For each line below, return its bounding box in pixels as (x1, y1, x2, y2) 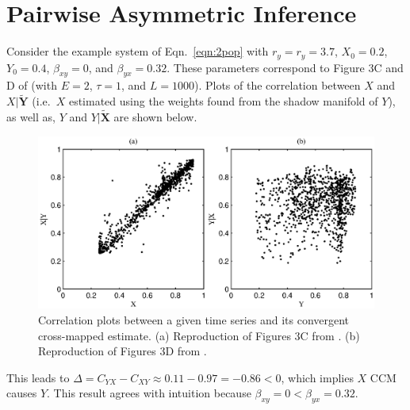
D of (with (6, 77, 57, 94)
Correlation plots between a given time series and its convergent (38, 311, 350, 328)
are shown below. (113, 109, 197, 125)
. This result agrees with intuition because (47, 385, 251, 401)
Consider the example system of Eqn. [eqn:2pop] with (6, 43, 269, 59)
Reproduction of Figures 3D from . (38, 343, 207, 359)
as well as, (6, 109, 56, 125)
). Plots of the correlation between (194, 77, 361, 94)
